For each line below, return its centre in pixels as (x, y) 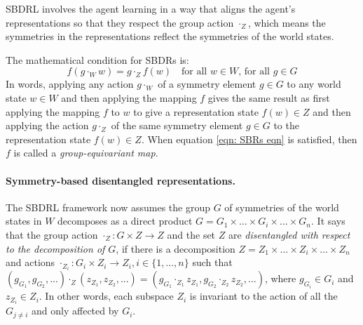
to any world (314, 84)
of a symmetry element (207, 84)
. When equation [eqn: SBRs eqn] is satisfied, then (249, 139)
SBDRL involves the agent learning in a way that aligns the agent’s (151, 8)
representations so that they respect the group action (120, 22)
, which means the (287, 22)
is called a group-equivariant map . (86, 153)
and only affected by (75, 311)
